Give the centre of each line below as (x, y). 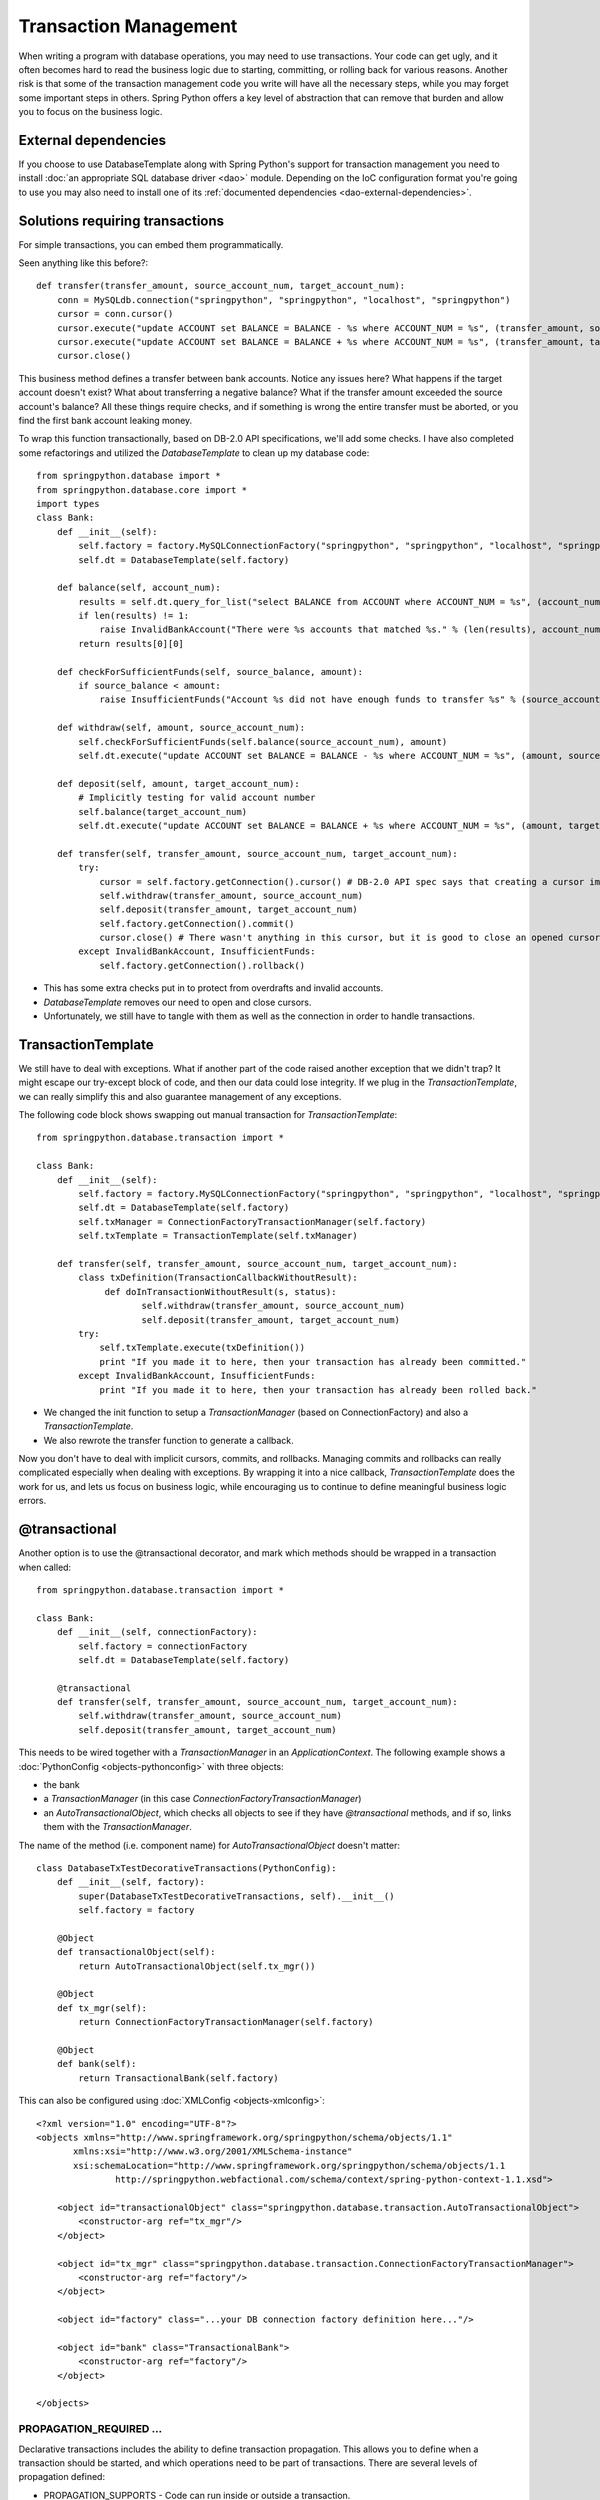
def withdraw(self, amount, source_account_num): (180, 728)
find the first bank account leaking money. (105, 420)
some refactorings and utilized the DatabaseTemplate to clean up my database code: (194, 452)
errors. (32, 1501)
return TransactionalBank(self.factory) (178, 2078)
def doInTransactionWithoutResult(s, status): (220, 1291)
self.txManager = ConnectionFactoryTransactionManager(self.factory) (252, 1221)
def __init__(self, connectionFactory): (157, 1632)
